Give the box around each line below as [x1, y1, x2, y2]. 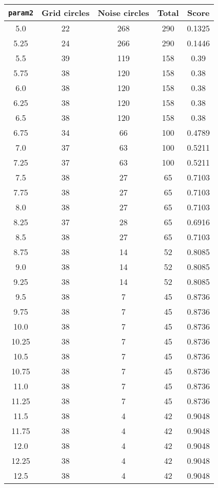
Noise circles [97, 7, 149, 19]
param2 [8, 8, 34, 17]
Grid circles [42, 7, 90, 19]
